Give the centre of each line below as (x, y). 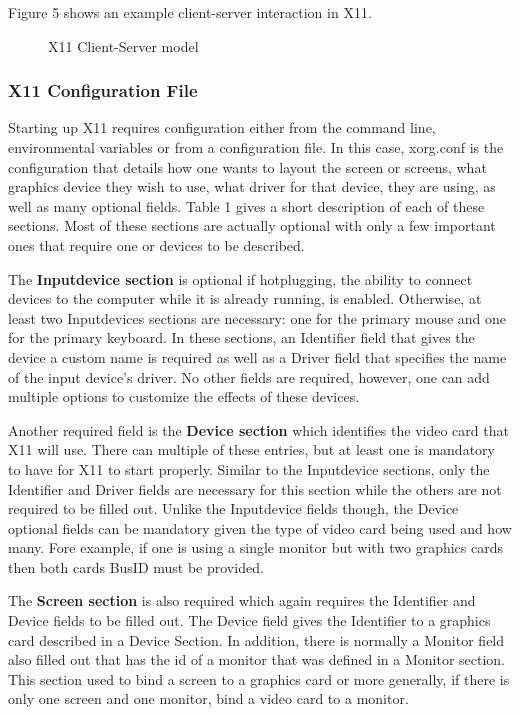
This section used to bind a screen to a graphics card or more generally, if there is (259, 678)
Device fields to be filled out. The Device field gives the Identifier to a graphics (249, 620)
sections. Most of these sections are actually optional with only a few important (252, 225)
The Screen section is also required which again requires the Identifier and (242, 600)
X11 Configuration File (103, 90)
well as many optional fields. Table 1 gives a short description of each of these (246, 205)
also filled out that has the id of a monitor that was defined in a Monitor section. (257, 659)
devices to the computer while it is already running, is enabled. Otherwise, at (245, 298)
